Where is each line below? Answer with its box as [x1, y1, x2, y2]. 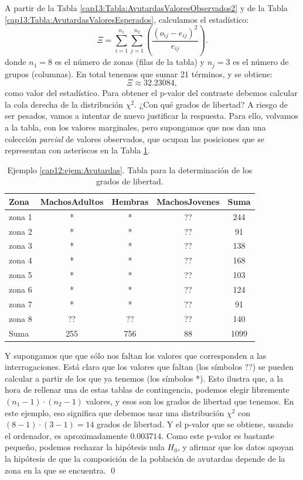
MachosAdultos [40, 195, 104, 207]
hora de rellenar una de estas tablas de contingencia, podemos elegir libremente [5, 383, 290, 396]
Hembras [111, 195, 149, 207]
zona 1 [9, 210, 32, 222]
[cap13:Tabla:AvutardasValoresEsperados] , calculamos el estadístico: [5, 13, 249, 25]
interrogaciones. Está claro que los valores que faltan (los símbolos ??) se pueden [5, 361, 294, 373]
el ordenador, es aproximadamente [5, 429, 128, 441]
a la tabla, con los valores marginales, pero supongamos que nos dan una [5, 121, 266, 133]
